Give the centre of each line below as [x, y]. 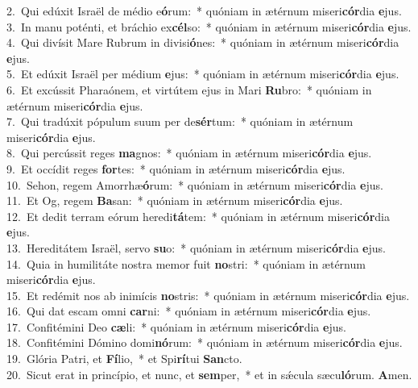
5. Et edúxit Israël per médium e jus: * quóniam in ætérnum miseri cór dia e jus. [203, 74]
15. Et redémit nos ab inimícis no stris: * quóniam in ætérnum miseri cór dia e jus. [208, 295]
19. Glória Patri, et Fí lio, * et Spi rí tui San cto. [124, 359]
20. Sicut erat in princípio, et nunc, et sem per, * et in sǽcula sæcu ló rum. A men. [209, 374]
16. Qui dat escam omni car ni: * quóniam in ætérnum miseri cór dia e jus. [189, 311]
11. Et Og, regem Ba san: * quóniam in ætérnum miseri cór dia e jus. [175, 200]
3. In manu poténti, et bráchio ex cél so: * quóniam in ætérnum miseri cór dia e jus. [209, 26]
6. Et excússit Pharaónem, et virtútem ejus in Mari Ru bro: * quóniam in [189, 89]
